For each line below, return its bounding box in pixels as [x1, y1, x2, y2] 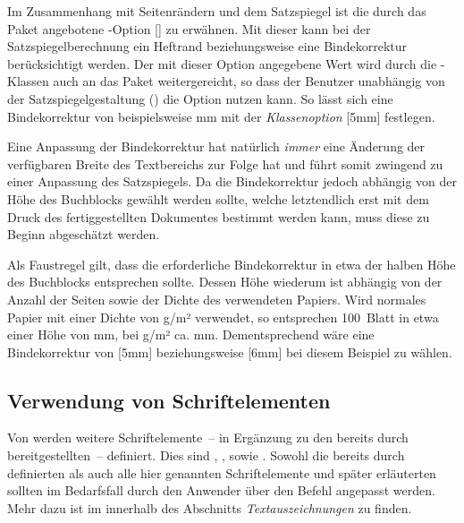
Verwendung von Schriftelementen [7, 386, 331, 414]
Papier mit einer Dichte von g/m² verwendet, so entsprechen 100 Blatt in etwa [7, 307, 439, 326]
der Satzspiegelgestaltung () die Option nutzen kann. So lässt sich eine [7, 89, 393, 107]
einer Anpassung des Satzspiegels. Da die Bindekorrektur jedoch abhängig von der [7, 172, 458, 191]
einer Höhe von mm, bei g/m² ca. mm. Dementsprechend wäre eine [7, 325, 375, 344]
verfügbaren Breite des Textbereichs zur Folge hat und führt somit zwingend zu [7, 154, 443, 173]
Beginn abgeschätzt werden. [7, 225, 160, 244]
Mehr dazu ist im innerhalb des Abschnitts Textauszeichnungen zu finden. [7, 498, 412, 517]
